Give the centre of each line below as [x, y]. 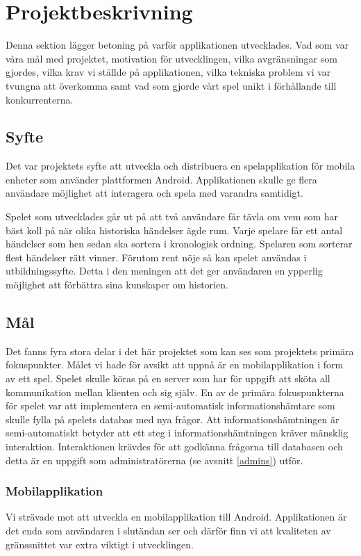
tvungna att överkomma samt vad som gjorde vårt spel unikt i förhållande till [171, 85]
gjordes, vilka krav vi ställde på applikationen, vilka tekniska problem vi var [168, 72]
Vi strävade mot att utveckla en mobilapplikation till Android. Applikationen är [176, 517]
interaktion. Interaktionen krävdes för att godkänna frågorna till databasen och [174, 446]
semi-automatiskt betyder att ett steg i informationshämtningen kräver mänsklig [177, 433]
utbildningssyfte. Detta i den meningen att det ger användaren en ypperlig [164, 271]
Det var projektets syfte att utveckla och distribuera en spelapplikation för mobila [180, 166]
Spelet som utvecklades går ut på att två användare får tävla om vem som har [172, 216]
